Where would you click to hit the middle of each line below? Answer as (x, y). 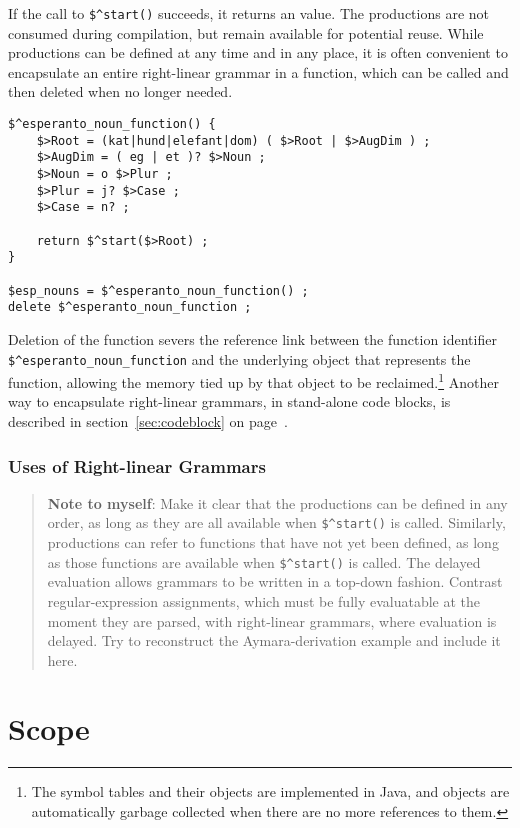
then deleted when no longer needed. (120, 91)
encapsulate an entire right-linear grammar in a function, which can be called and (258, 71)
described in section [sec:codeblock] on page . (148, 421)
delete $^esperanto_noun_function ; (130, 307)
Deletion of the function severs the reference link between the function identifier (252, 338)
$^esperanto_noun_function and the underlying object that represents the (239, 358)
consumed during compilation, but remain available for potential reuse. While (246, 32)
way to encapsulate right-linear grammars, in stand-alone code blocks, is (229, 401)
